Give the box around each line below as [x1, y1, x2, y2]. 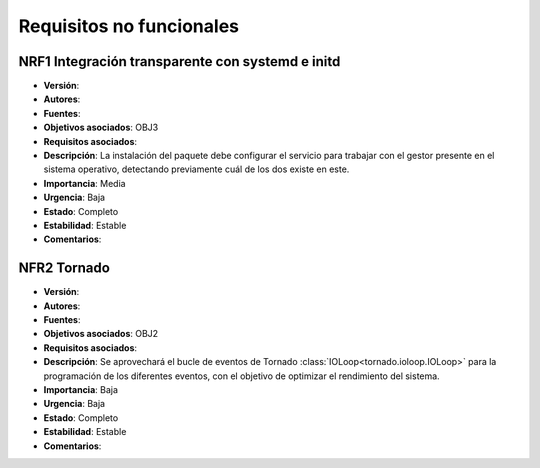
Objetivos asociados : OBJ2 [43, 328, 159, 340]
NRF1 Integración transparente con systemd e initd [18, 53, 341, 70]
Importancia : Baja [43, 384, 119, 395]
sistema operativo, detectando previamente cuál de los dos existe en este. [43, 163, 350, 175]
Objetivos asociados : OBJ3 [43, 121, 159, 134]
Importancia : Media [43, 177, 126, 189]
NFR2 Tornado [18, 260, 110, 277]
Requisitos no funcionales [18, 15, 240, 37]
